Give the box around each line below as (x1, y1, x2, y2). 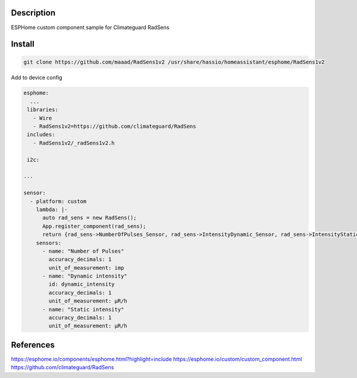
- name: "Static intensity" (42, 306, 124, 313)
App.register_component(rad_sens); (42, 223, 146, 229)
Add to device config (11, 74, 62, 81)
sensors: (36, 240, 62, 246)
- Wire (33, 115, 52, 121)
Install (11, 39, 35, 49)
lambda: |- (36, 206, 68, 213)
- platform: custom (30, 198, 87, 204)
